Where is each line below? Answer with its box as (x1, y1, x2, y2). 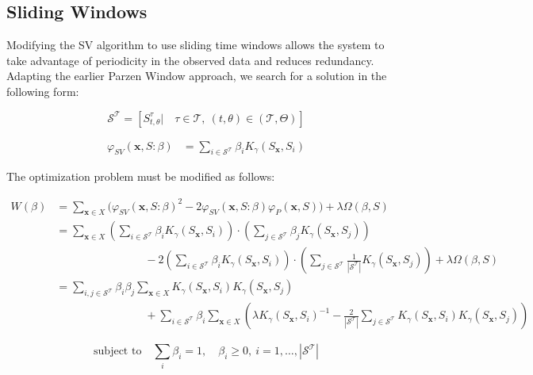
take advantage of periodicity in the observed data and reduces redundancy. (6, 52, 374, 68)
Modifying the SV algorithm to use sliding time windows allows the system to (6, 36, 385, 53)
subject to (94, 346, 142, 358)
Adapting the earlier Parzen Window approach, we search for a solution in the (6, 67, 387, 84)
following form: (6, 82, 79, 99)
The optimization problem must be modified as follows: (6, 168, 275, 185)
